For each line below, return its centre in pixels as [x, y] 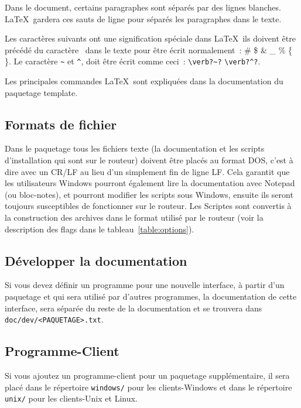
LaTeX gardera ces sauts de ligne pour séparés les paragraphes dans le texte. [143, 18]
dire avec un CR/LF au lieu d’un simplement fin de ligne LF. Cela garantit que [147, 171]
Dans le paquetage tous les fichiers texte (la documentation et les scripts [135, 148]
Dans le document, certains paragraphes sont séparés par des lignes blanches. [143, 7]
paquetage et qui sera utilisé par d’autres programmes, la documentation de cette [151, 296]
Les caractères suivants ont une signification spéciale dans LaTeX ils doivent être [150, 38]
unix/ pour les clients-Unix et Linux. [71, 398]
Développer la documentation [96, 260]
